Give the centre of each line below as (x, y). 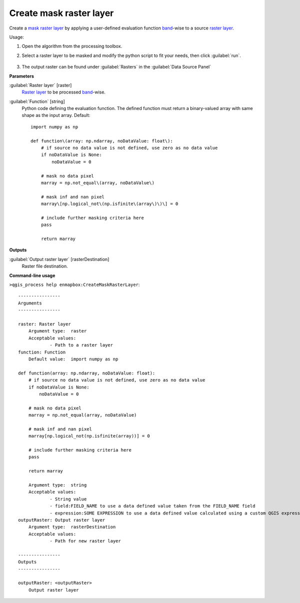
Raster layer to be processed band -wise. (64, 92)
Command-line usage (32, 275)
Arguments (30, 303)
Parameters (22, 76)
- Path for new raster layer (85, 541)
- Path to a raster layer (81, 345)
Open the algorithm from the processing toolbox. (72, 46)
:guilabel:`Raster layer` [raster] (40, 85)
